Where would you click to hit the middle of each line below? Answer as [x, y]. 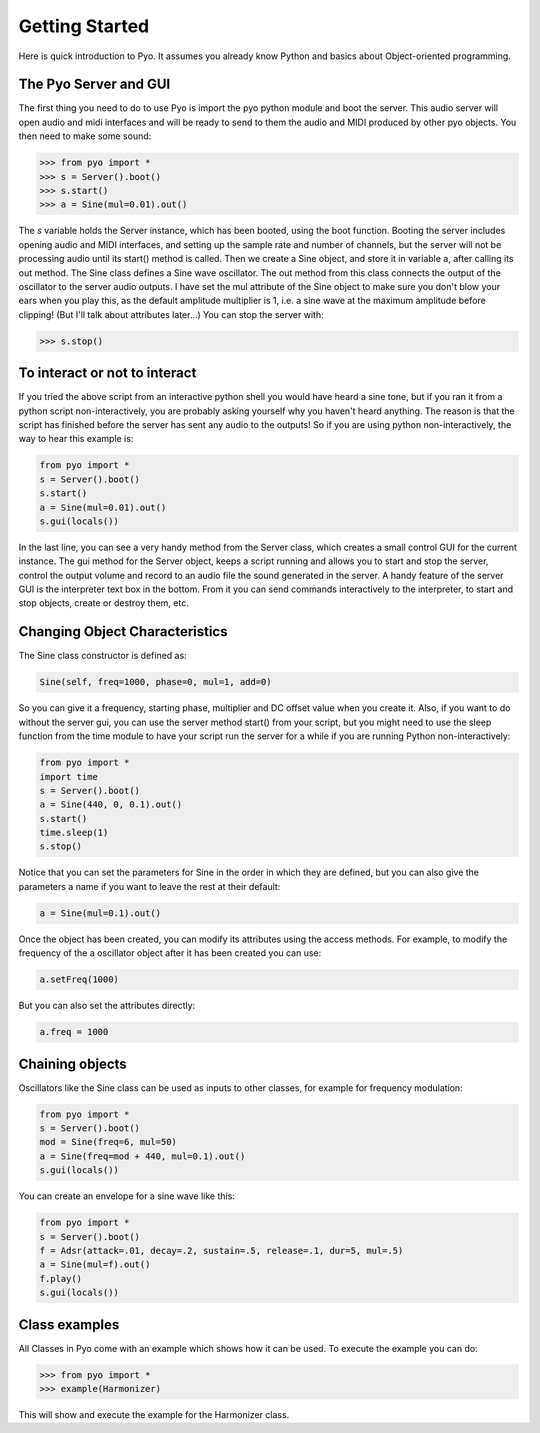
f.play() [61, 1278]
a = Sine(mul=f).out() [95, 1264]
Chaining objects [72, 1063]
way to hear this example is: [76, 439]
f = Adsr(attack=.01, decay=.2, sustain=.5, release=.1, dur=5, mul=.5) [221, 1250]
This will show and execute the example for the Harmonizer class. [154, 1414]
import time [69, 776]
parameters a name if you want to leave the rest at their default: [149, 886]
